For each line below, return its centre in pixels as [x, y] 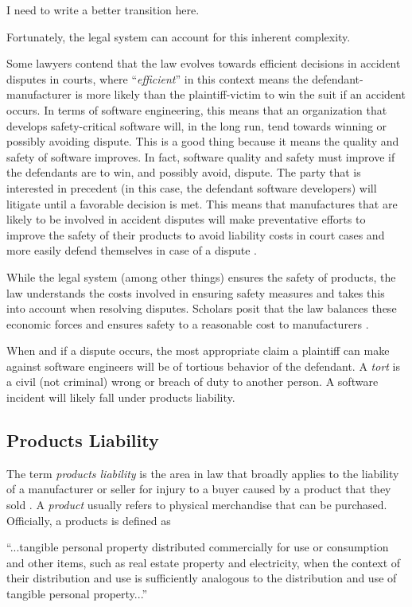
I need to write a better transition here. [103, 10]
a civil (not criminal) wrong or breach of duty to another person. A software [192, 381]
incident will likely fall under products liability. [121, 397]
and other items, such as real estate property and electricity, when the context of [204, 562]
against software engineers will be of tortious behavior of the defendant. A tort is [204, 366]
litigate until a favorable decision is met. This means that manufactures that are [202, 203]
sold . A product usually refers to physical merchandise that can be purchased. [197, 505]
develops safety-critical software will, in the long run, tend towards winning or [197, 125]
